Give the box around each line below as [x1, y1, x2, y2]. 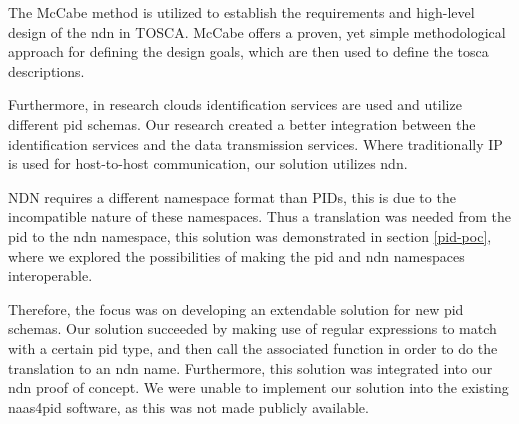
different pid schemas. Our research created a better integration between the [8, 113, 476, 134]
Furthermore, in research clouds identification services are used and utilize [8, 94, 462, 115]
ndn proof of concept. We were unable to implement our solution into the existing [8, 377, 509, 398]
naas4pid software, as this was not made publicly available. [8, 396, 369, 417]
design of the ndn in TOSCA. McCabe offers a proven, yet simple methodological [8, 21, 506, 42]
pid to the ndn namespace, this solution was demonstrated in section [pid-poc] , [8, 225, 492, 246]
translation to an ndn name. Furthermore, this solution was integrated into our [8, 357, 493, 378]
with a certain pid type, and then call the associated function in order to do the [8, 337, 498, 358]
